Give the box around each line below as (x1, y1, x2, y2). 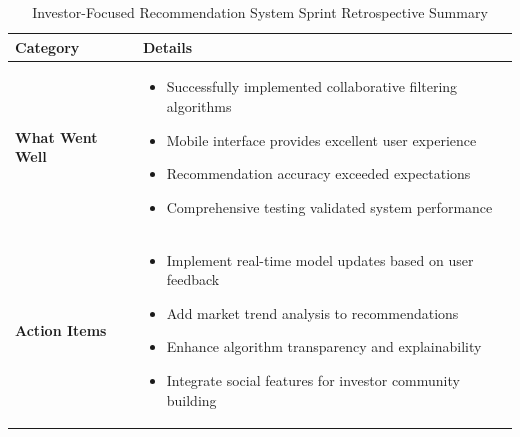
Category (15, 36, 80, 57)
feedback (166, 269, 220, 290)
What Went (15, 126, 98, 147)
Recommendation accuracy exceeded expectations (166, 163, 471, 184)
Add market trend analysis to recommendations (166, 302, 459, 323)
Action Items (15, 319, 107, 340)
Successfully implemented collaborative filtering (166, 76, 458, 97)
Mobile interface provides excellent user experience (166, 129, 477, 150)
